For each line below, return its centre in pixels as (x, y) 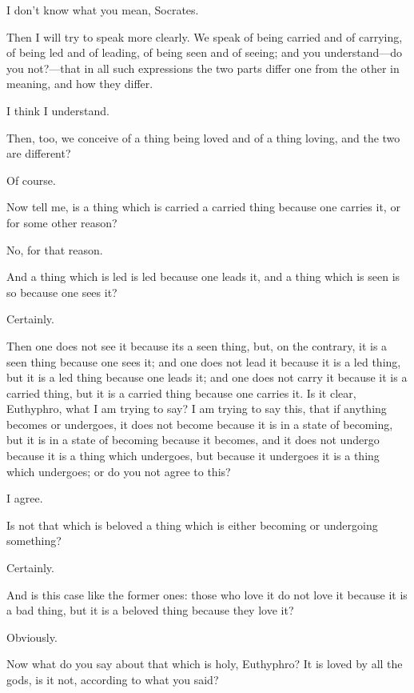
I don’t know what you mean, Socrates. (103, 10)
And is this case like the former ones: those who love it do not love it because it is (207, 594)
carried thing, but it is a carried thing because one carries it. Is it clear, (181, 393)
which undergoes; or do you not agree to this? (119, 471)
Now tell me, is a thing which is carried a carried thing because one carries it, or (203, 207)
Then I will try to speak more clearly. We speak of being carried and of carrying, (205, 36)
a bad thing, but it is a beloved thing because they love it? (150, 610)
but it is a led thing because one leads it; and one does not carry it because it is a (207, 377)
